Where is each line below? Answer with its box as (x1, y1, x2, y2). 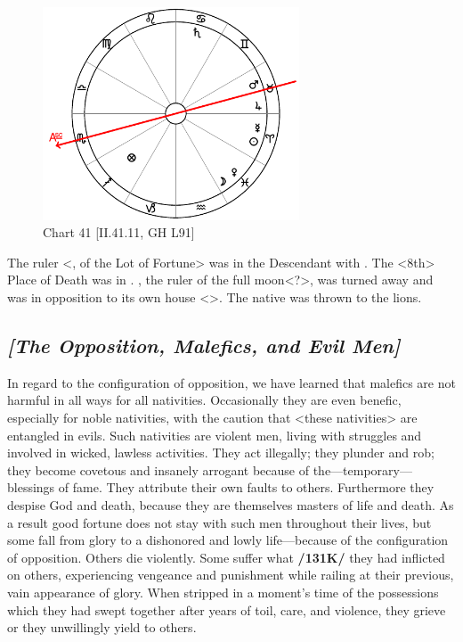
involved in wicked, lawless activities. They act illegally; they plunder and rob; (7, 443, 435, 462)
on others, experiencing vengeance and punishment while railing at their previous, (7, 565, 454, 584)
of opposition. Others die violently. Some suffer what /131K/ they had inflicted (7, 547, 445, 566)
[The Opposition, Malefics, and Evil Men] (7, 332, 401, 359)
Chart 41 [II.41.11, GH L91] (43, 223, 195, 242)
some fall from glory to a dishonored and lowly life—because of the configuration (7, 531, 449, 549)
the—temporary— (313, 460, 412, 479)
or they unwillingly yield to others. (7, 618, 197, 637)
